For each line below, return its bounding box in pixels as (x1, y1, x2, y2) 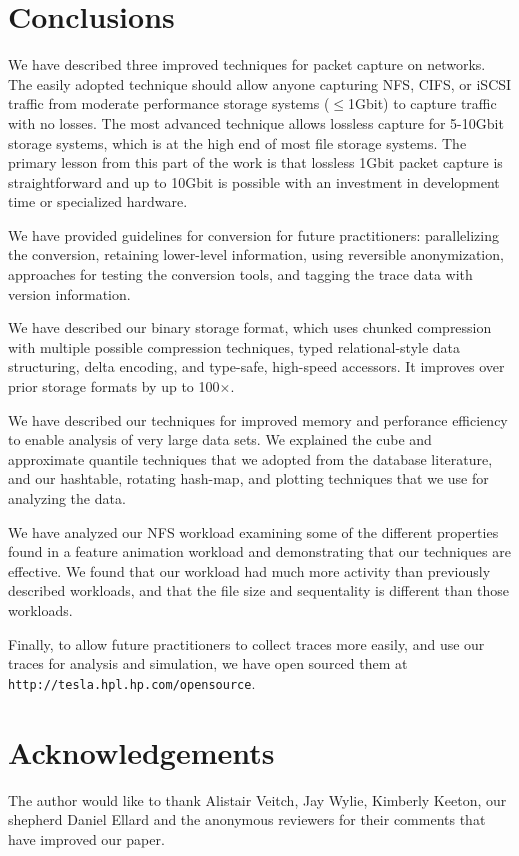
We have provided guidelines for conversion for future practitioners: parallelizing (8, 224, 499, 245)
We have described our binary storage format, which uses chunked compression (8, 317, 492, 338)
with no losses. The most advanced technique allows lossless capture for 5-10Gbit (8, 112, 504, 133)
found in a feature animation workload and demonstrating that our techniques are (8, 541, 511, 562)
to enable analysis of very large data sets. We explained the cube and (8, 429, 432, 450)
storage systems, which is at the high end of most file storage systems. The (8, 132, 467, 153)
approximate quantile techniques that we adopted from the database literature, (8, 448, 493, 469)
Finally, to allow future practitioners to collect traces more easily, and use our (8, 633, 485, 654)
